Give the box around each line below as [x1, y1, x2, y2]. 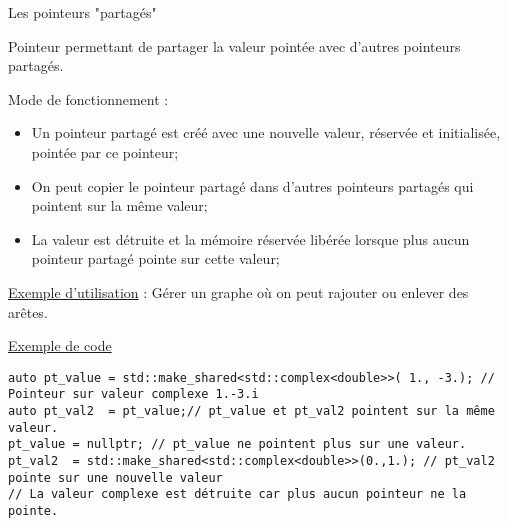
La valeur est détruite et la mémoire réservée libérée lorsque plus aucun [31, 228, 470, 249]
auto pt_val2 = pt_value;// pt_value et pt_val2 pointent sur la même [8, 404, 495, 419]
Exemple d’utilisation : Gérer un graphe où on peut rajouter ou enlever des [8, 281, 469, 302]
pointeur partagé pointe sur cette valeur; [31, 248, 280, 269]
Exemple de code [8, 335, 112, 356]
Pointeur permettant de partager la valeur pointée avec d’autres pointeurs [8, 35, 461, 56]
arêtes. [8, 301, 48, 322]
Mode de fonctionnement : [8, 88, 169, 109]
